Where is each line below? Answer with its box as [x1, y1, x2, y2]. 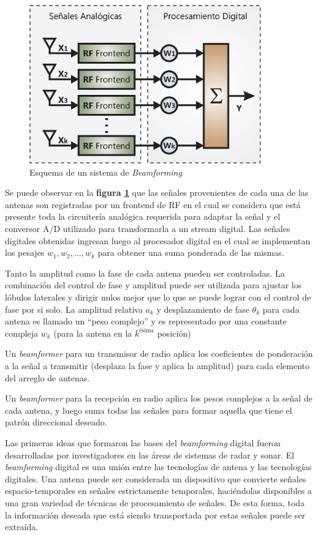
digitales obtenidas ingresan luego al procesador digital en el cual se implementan [5, 234, 311, 247]
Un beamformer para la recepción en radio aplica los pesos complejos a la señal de [5, 392, 312, 405]
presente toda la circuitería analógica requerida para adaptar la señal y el [5, 210, 281, 223]
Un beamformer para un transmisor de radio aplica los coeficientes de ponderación [5, 347, 313, 360]
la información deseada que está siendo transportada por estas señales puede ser [5, 508, 306, 521]
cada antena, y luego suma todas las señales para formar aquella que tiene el [5, 403, 292, 416]
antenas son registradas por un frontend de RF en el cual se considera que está [5, 198, 301, 211]
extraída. [5, 520, 39, 533]
